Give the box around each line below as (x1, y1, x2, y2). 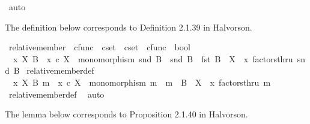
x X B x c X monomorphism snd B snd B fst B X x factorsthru (13, 52, 293, 65)
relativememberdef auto (8, 87, 105, 100)
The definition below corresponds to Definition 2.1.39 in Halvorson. (5, 20, 252, 33)
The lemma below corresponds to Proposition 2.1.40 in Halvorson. (5, 108, 248, 120)
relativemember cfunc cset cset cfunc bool (8, 41, 190, 53)
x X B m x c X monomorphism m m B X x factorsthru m (13, 75, 271, 88)
